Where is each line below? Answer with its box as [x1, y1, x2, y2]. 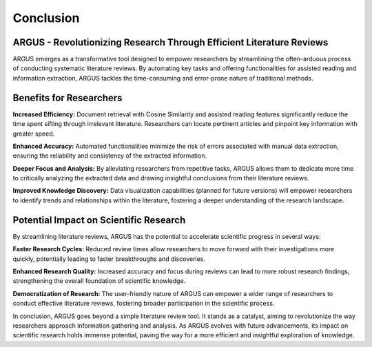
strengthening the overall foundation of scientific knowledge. [12, 277, 186, 285]
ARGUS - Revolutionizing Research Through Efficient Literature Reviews [12, 36, 329, 48]
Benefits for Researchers [12, 92, 123, 103]
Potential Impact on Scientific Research [12, 214, 186, 226]
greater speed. [12, 129, 55, 138]
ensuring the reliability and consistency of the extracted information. [12, 151, 207, 160]
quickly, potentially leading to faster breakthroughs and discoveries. [12, 255, 206, 263]
